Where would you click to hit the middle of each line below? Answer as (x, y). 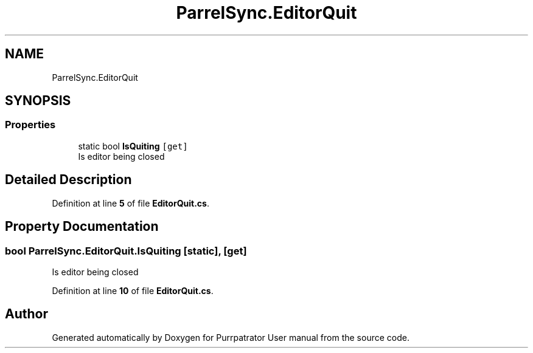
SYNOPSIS (38, 101)
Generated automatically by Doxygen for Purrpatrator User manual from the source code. (231, 337)
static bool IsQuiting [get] (133, 146)
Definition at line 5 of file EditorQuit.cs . (131, 203)
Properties (30, 125)
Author (26, 314)
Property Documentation (82, 227)
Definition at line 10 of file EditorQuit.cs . (133, 290)
